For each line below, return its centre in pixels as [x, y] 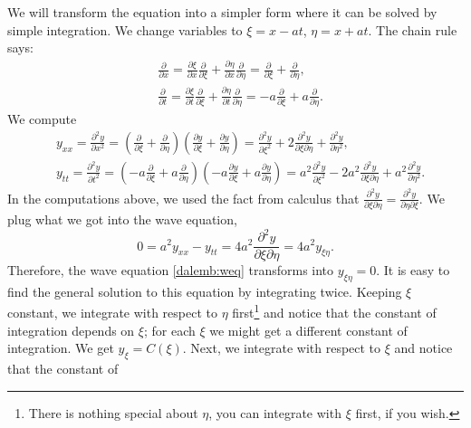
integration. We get [61, 348]
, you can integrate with [275, 412]
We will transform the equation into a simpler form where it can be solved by [222, 12]
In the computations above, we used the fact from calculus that [183, 198]
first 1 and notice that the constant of [334, 311]
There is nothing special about [113, 412]
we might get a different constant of [308, 330]
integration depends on [71, 330]
